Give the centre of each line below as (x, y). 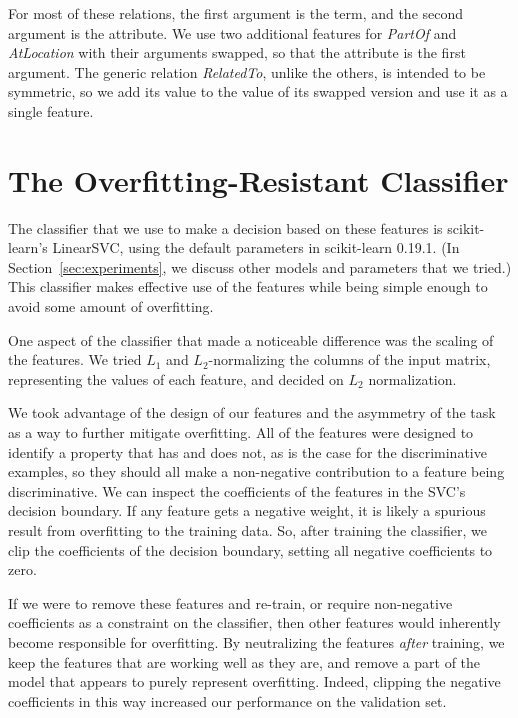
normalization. (412, 378)
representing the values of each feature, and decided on (176, 378)
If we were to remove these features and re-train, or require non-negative (230, 602)
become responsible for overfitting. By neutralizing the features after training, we (256, 641)
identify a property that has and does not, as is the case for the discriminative (247, 451)
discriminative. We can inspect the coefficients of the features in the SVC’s (237, 490)
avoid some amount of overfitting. (111, 306)
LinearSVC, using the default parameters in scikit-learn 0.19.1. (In (256, 247)
